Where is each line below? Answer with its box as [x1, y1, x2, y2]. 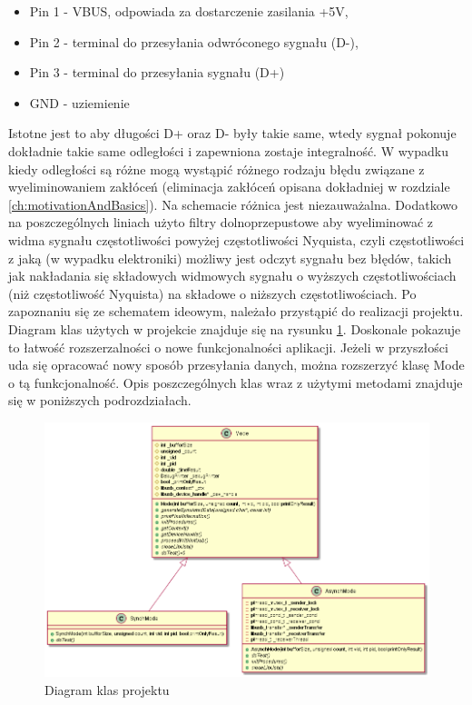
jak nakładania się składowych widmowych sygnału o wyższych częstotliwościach [8, 266, 457, 285]
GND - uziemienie [29, 93, 130, 112]
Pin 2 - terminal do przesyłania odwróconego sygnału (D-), [29, 32, 359, 51]
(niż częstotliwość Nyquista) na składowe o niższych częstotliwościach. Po [8, 283, 417, 303]
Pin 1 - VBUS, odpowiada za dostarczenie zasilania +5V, [29, 2, 349, 20]
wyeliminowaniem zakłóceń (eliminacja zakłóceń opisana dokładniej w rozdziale [8, 177, 450, 196]
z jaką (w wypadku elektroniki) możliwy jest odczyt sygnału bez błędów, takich [8, 248, 452, 267]
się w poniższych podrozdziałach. [8, 391, 192, 410]
